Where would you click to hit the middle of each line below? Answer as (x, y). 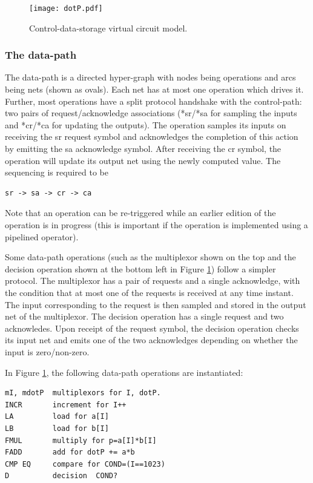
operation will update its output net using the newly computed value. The (143, 160)
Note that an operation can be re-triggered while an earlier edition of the (140, 213)
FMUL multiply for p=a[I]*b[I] (81, 440)
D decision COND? (61, 476)
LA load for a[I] (57, 417)
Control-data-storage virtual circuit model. (108, 28)
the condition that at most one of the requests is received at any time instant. (149, 292)
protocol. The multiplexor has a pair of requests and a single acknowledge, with (153, 281)
